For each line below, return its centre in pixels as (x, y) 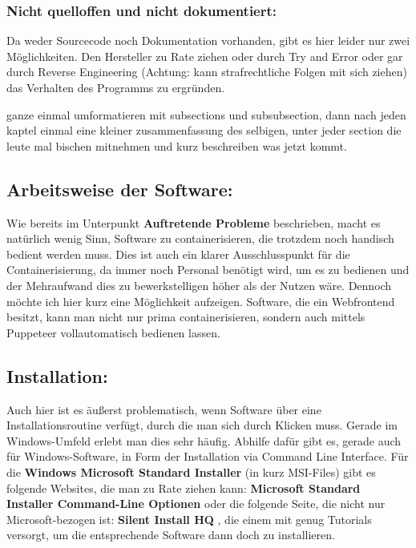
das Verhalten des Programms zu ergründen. (116, 87)
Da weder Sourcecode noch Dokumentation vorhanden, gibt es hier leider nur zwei (208, 40)
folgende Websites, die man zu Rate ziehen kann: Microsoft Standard (184, 488)
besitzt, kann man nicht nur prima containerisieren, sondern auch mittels (186, 317)
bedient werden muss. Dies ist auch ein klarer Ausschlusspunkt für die (178, 254)
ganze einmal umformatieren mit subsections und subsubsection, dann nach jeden (206, 114)
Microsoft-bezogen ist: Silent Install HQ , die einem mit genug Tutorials (189, 519)
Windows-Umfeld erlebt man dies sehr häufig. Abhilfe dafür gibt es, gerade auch (204, 440)
